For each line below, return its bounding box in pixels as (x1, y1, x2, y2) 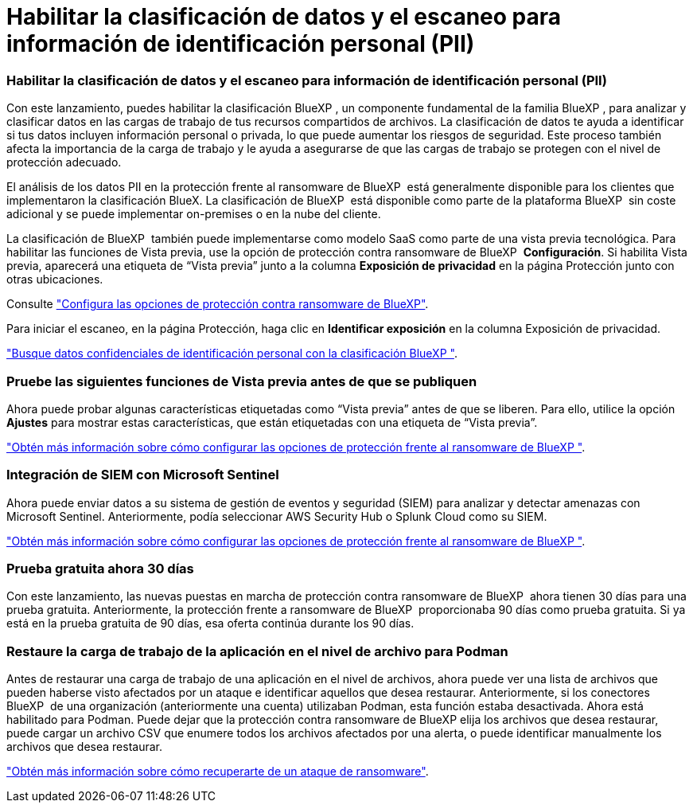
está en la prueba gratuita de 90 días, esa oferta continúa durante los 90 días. (6, 616, 415, 631)
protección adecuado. (6, 155, 122, 170)
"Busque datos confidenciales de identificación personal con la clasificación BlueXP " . (6, 346, 457, 361)
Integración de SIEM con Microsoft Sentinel (6, 467, 279, 483)
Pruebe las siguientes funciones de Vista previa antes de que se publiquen (6, 373, 477, 389)
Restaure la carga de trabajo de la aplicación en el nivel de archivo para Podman (6, 643, 508, 659)
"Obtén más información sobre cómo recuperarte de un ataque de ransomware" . (6, 764, 429, 779)
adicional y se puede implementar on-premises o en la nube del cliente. (6, 207, 381, 221)
